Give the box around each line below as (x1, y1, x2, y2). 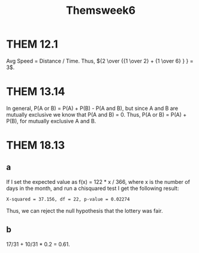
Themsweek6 (65, 4, 136, 17)
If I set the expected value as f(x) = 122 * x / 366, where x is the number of (6, 178, 191, 185)
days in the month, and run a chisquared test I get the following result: (6, 184, 179, 192)
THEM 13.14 (6, 85, 65, 99)
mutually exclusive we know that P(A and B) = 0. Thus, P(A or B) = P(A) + (6, 111, 187, 118)
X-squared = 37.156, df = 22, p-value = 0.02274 (6, 196, 130, 202)
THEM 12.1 (6, 37, 58, 51)
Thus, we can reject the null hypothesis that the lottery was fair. (6, 207, 163, 214)
